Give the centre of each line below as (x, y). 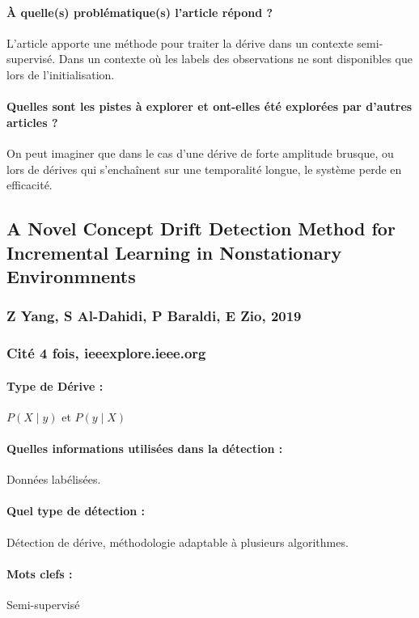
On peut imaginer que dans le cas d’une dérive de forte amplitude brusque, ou (200, 152)
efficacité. (30, 185)
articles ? (32, 122)
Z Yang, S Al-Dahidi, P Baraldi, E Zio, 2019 (154, 316)
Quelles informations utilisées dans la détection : (145, 448)
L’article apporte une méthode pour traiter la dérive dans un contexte (180, 42)
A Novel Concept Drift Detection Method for (201, 229)
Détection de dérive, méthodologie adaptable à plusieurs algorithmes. (178, 542)
